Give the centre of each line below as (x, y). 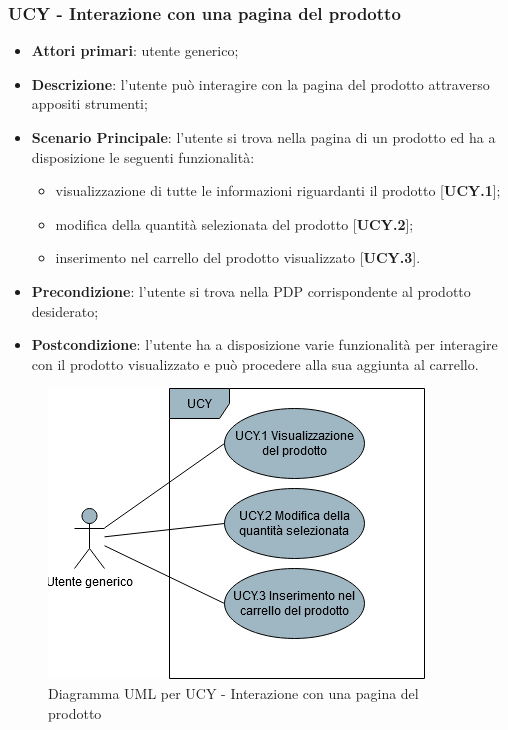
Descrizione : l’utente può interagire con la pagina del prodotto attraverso (260, 83)
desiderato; (65, 310)
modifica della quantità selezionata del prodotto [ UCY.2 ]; (234, 223)
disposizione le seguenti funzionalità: (143, 156)
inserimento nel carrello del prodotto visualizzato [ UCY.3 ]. (238, 257)
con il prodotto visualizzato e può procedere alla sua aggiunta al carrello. (255, 363)
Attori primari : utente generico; (135, 50)
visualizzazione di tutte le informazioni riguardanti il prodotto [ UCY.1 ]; (278, 190)
